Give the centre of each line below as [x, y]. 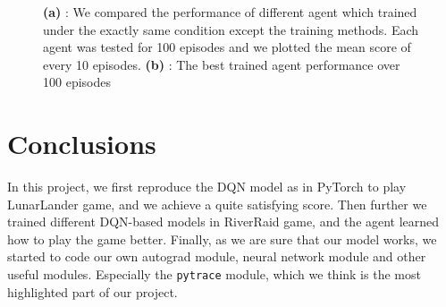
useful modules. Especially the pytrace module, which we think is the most [214, 274]
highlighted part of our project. [93, 291]
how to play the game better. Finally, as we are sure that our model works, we [222, 239]
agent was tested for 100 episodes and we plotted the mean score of [227, 47]
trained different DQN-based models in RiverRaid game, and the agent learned [223, 222]
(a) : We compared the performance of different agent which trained [230, 12]
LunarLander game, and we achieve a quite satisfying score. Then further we [217, 204]
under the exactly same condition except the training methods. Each [231, 29]
